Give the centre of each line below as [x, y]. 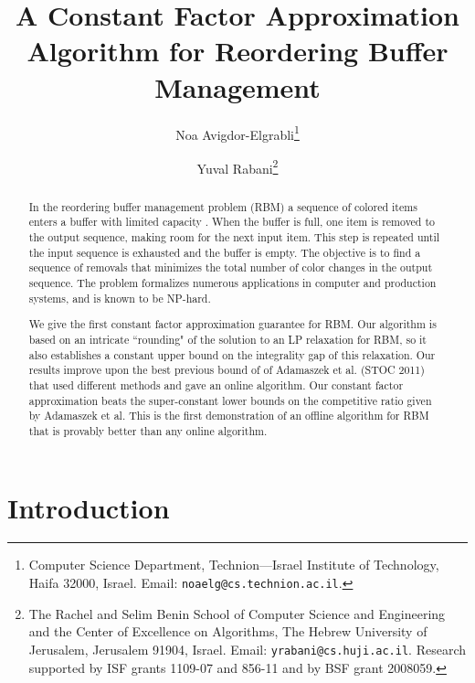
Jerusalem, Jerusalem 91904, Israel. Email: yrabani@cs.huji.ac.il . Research [248, 649]
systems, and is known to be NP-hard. [120, 298]
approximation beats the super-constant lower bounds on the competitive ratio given [230, 400]
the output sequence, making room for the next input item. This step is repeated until [234, 237]
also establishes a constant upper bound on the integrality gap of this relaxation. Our [232, 354]
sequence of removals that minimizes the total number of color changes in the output [231, 267]
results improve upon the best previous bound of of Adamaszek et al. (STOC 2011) [227, 370]
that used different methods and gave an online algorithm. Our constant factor [216, 384]
